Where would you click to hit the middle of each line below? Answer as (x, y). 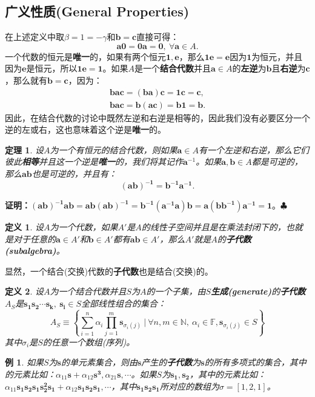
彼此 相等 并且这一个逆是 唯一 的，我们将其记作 (94, 162)
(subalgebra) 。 (35, 251)
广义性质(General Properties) (97, 11)
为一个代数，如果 (84, 227)
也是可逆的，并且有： (74, 174)
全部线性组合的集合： (124, 303)
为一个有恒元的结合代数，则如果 (114, 149)
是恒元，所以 (52, 68)
